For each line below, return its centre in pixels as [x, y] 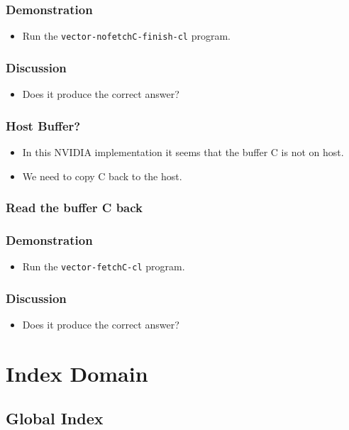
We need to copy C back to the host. [102, 176]
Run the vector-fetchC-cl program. [104, 266]
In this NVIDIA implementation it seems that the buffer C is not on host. [183, 151]
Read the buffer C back [74, 208]
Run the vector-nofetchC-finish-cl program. [127, 36]
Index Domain [77, 373]
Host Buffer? [43, 125]
